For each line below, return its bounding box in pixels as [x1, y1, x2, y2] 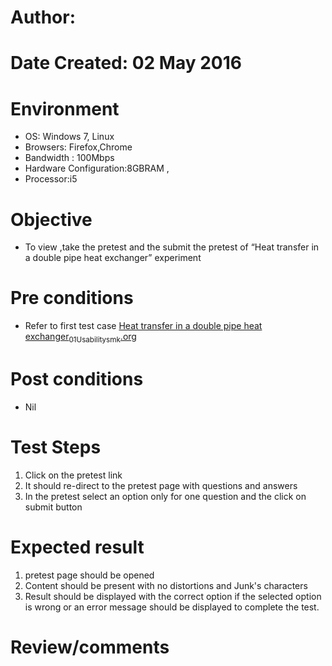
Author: [10, 6, 77, 29]
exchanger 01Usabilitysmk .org [24, 331, 137, 345]
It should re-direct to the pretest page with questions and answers [24, 479, 298, 491]
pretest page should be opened [24, 569, 155, 581]
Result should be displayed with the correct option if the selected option [24, 590, 322, 602]
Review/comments [10, 636, 170, 658]
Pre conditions [10, 287, 134, 310]
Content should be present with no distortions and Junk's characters [24, 579, 308, 591]
